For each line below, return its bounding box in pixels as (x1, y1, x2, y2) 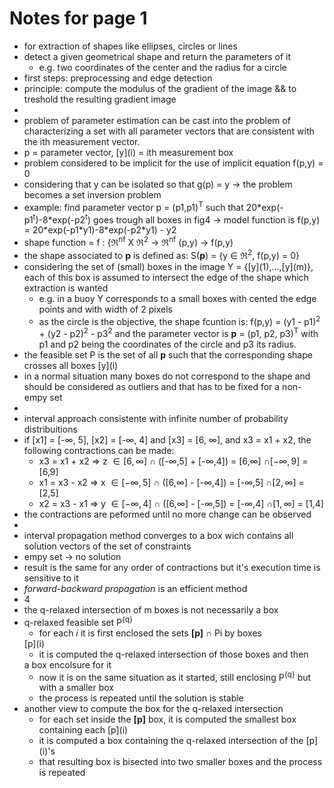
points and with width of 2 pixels (38, 303, 173, 315)
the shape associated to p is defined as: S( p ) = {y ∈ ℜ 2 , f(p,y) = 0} (23, 247, 300, 261)
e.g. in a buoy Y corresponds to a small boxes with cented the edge (38, 292, 317, 304)
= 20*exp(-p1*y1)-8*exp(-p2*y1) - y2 (23, 224, 177, 236)
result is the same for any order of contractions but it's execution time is (23, 561, 321, 573)
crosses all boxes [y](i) (23, 359, 119, 371)
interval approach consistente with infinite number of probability (23, 412, 289, 424)
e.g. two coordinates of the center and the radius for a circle (38, 61, 287, 73)
